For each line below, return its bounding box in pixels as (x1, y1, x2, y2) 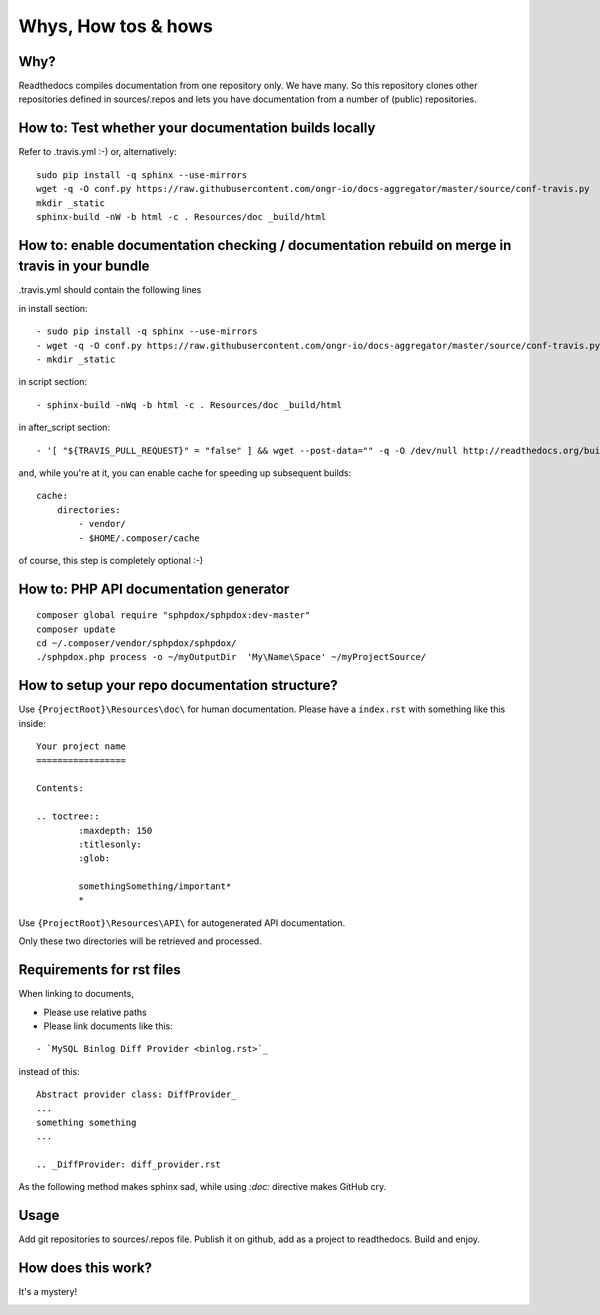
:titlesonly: (78, 838, 142, 850)
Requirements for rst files (18, 961, 182, 979)
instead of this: (18, 1065, 80, 1077)
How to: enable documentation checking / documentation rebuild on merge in (18, 236, 512, 254)
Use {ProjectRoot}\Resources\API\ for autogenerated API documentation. (18, 916, 346, 929)
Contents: (36, 783, 84, 794)
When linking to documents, (18, 988, 134, 1000)
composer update (36, 623, 116, 635)
